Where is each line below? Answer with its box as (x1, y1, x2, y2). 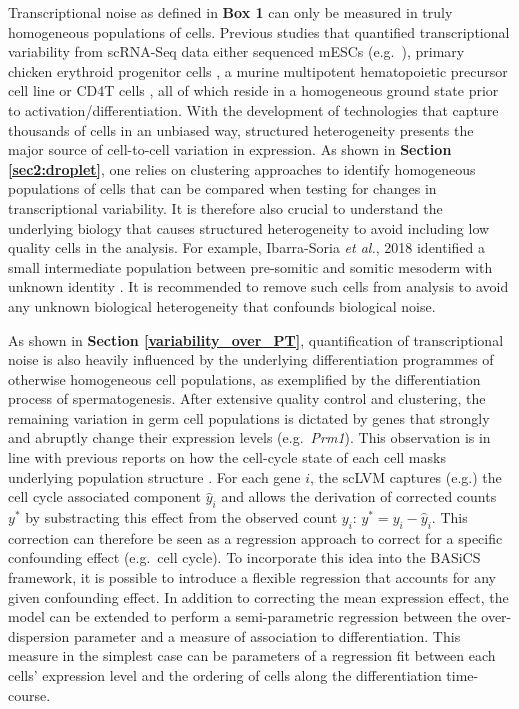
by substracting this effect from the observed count (25, 507, 338, 528)
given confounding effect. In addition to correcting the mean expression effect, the (8, 586, 509, 607)
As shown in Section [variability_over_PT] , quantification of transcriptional (8, 329, 504, 350)
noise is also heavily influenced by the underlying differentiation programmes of (8, 349, 494, 370)
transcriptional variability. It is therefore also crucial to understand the (8, 197, 443, 218)
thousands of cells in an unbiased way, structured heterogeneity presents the (8, 119, 474, 140)
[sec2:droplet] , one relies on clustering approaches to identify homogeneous (8, 158, 476, 179)
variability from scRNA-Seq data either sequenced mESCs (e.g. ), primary (8, 41, 465, 62)
